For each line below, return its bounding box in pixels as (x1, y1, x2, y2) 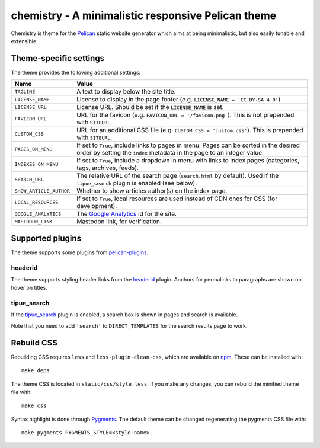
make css (21, 402, 47, 409)
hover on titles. (11, 284, 47, 292)
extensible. (11, 37, 38, 44)
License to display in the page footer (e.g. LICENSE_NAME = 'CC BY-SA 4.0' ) (76, 95, 281, 104)
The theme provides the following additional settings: (11, 69, 141, 76)
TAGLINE (14, 88, 36, 95)
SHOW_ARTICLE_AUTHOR (14, 187, 71, 194)
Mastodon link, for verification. (76, 217, 162, 226)
